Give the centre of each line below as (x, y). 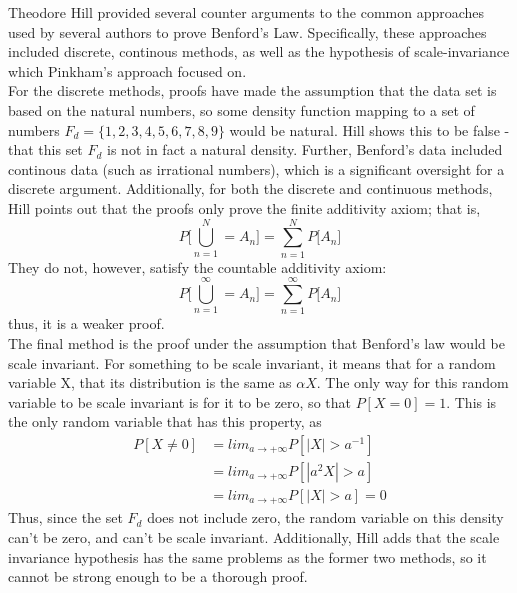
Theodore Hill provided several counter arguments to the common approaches (246, 12)
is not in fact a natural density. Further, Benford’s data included (305, 149)
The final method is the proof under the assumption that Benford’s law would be (256, 342)
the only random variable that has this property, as (165, 421)
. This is (471, 401)
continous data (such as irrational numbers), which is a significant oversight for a (256, 168)
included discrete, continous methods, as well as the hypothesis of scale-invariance (259, 51)
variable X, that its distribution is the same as (150, 382)
